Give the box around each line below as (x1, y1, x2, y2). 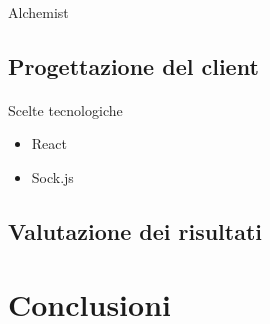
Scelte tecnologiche (8, 99, 123, 120)
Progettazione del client (8, 50, 259, 81)
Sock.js (31, 166, 74, 187)
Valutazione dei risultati (8, 215, 262, 246)
